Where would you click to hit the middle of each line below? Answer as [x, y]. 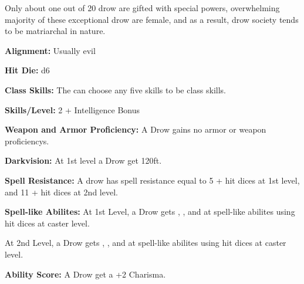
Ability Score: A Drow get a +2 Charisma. [85, 274]
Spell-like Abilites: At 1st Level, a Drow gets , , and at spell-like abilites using [150, 212]
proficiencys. [27, 141]
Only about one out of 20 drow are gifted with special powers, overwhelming [142, 8]
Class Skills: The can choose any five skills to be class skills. [115, 89]
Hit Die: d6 [27, 70]
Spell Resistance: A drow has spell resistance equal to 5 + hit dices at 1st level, [152, 180]
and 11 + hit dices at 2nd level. [61, 192]
